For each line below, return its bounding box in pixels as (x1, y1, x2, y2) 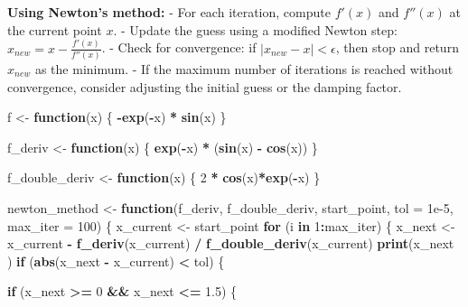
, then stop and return (335, 38, 459, 57)
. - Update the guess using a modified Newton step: (113, 20, 398, 39)
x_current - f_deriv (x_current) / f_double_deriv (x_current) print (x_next (7, 234, 454, 253)
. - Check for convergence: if (101, 38, 257, 57)
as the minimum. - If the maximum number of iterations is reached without (34, 59, 454, 78)
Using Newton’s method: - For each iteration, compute (7, 3, 331, 21)
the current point (7, 20, 102, 39)
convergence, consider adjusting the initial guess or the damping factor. (7, 77, 402, 96)
